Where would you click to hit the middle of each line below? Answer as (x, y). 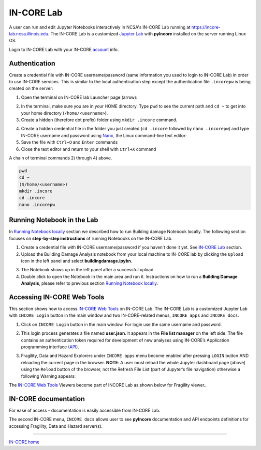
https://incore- (206, 27)
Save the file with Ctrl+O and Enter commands (69, 142)
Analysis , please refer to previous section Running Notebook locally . (89, 283)
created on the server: (31, 88)
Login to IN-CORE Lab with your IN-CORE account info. (64, 49)
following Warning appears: (48, 376)
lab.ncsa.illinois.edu (29, 33)
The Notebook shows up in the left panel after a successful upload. (88, 270)
